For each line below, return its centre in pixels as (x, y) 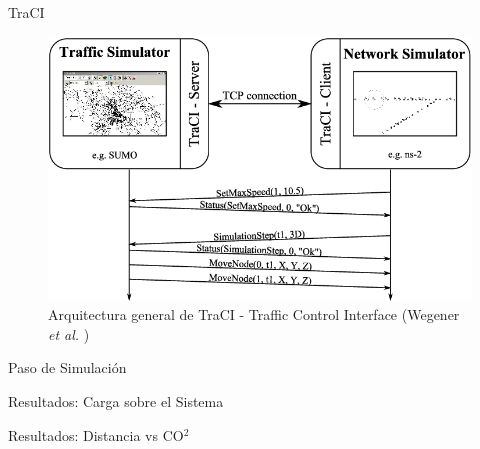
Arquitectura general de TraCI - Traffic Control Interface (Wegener (254, 314)
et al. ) (69, 333)
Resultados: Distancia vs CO (96, 434)
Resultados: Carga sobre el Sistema (116, 401)
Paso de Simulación (67, 367)
